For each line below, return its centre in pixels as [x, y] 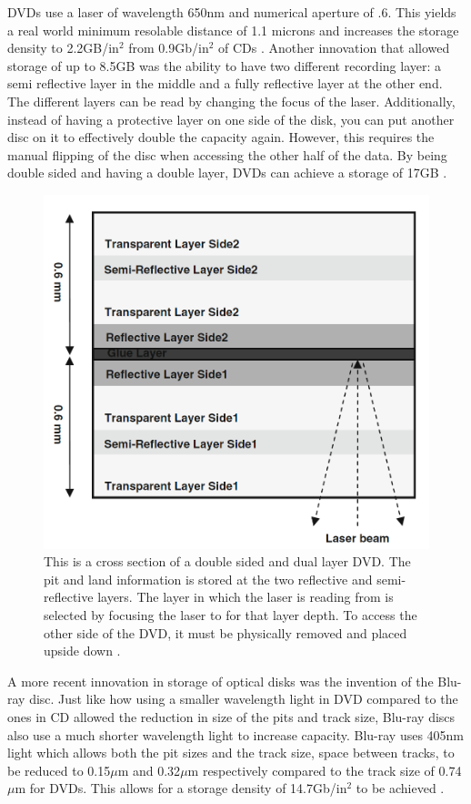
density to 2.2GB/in [63, 48]
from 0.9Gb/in [169, 48]
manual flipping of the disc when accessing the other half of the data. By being [227, 154]
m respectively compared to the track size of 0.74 [325, 770]
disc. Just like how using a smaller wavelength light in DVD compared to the [244, 699]
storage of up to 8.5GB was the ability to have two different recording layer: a [224, 65]
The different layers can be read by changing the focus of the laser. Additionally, [231, 101]
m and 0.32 [149, 770]
